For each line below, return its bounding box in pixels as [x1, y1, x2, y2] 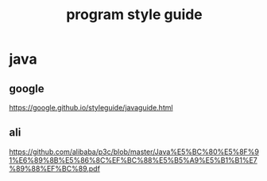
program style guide [65, 6, 203, 24]
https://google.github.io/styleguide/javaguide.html [9, 103, 173, 112]
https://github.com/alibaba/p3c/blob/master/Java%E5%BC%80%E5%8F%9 [9, 147, 259, 156]
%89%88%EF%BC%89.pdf [9, 164, 100, 173]
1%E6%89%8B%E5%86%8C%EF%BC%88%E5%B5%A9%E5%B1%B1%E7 [9, 155, 257, 164]
